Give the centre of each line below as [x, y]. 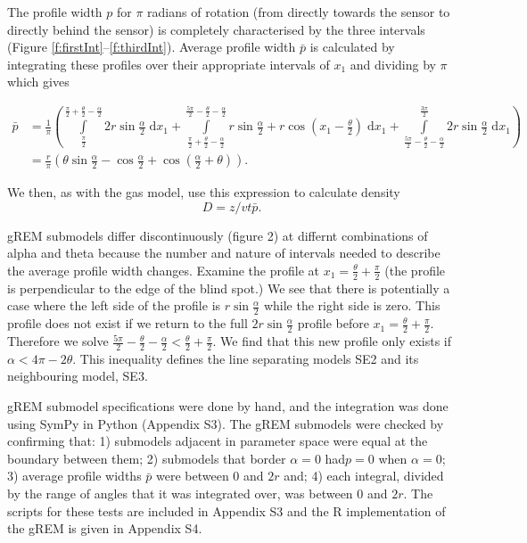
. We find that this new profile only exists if [332, 341]
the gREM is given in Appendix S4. [105, 528]
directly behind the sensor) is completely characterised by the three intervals [216, 29]
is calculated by [352, 47]
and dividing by [393, 64]
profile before [333, 323]
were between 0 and [210, 476]
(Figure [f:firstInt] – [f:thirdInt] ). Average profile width [152, 47]
